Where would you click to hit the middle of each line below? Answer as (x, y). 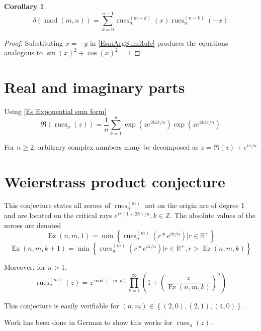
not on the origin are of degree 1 (195, 205)
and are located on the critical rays (58, 215)
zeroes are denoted (33, 225)
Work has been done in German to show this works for (89, 322)
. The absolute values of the (213, 215)
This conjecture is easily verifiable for (62, 305)
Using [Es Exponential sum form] (55, 111)
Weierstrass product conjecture (115, 181)
